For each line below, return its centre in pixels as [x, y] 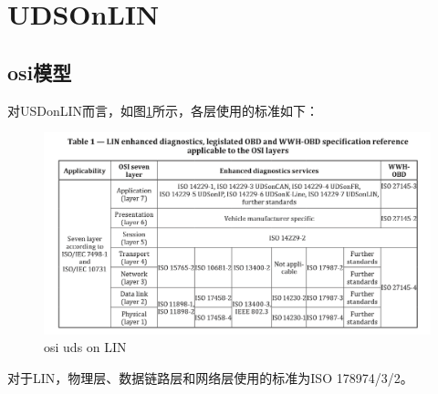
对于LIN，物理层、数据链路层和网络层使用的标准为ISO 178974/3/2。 [210, 377]
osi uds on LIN [85, 347]
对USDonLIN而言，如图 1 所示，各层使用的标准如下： [163, 110]
